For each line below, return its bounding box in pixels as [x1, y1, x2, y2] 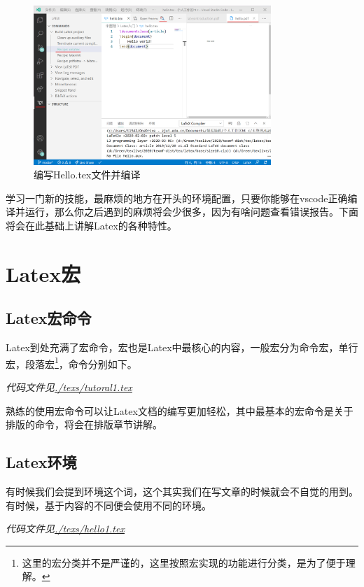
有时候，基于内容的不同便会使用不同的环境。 [6, 497, 211, 512]
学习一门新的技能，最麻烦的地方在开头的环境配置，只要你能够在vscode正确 [6, 190, 348, 205]
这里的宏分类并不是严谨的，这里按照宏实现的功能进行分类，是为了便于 [22, 555, 346, 570]
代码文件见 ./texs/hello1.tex [6, 521, 125, 536]
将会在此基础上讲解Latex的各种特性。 [6, 218, 177, 232]
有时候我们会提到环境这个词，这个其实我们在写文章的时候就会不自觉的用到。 [6, 483, 358, 498]
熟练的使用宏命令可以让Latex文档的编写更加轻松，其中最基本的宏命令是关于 [6, 403, 353, 418]
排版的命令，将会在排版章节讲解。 [6, 417, 162, 432]
